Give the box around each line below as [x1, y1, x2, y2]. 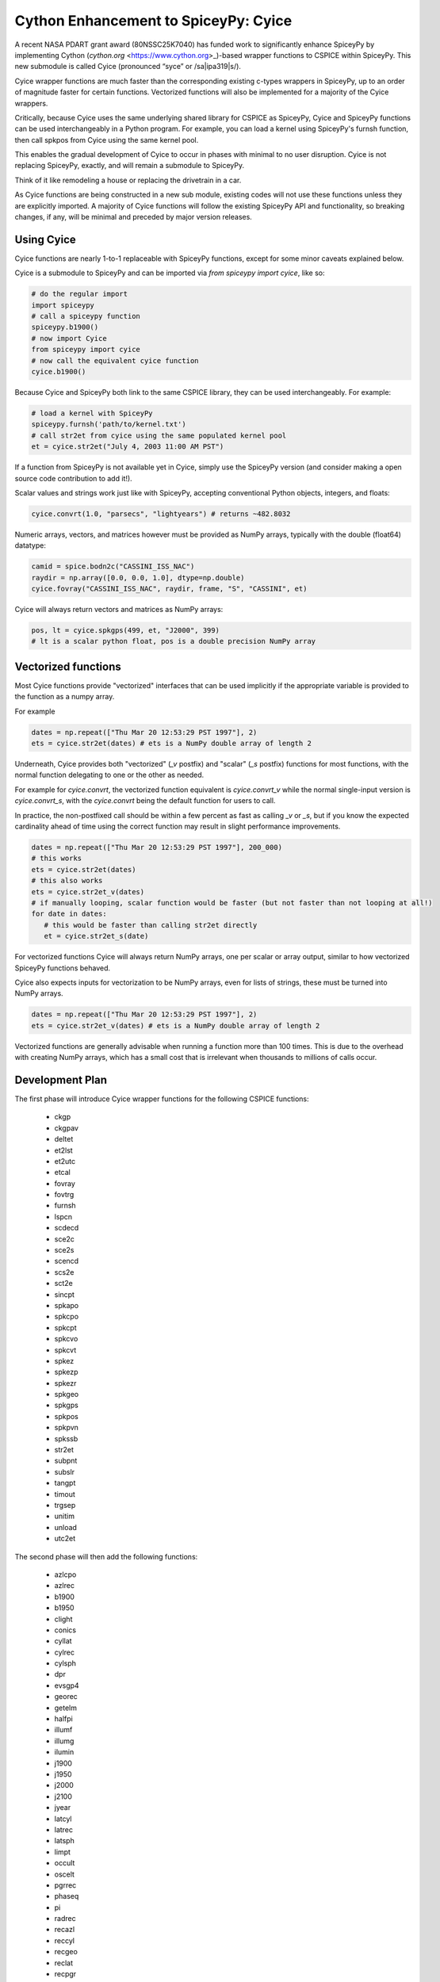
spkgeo [54, 1390, 79, 1399]
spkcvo [54, 1334, 78, 1344]
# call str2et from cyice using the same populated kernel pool [31, 430, 287, 440]
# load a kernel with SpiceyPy [31, 409, 154, 418]
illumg [54, 1736, 75, 1746]
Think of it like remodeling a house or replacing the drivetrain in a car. [14, 175, 242, 185]
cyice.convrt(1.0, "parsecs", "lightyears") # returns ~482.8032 [31, 509, 291, 518]
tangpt [54, 1479, 76, 1488]
